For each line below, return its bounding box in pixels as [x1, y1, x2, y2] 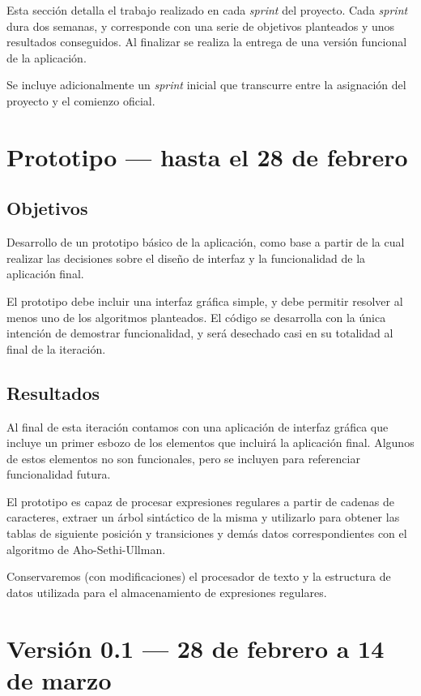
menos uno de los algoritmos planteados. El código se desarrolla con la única [6, 308, 386, 325]
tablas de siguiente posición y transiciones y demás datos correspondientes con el [6, 525, 407, 542]
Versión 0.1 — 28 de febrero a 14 [6, 631, 385, 664]
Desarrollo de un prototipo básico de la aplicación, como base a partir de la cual [6, 234, 405, 251]
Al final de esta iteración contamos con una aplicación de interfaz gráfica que [6, 418, 389, 435]
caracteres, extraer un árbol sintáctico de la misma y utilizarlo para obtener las [6, 509, 400, 526]
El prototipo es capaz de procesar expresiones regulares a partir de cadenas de [6, 492, 394, 509]
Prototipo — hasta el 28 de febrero [6, 140, 408, 173]
